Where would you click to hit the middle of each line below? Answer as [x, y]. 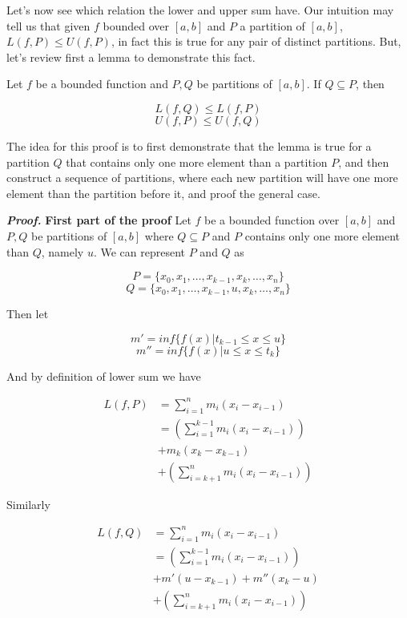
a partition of [272, 25]
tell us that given [48, 25]
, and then [364, 162]
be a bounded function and [102, 84]
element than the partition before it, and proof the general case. [163, 193]
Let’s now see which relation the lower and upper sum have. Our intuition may [200, 10]
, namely [62, 251]
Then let [28, 314]
